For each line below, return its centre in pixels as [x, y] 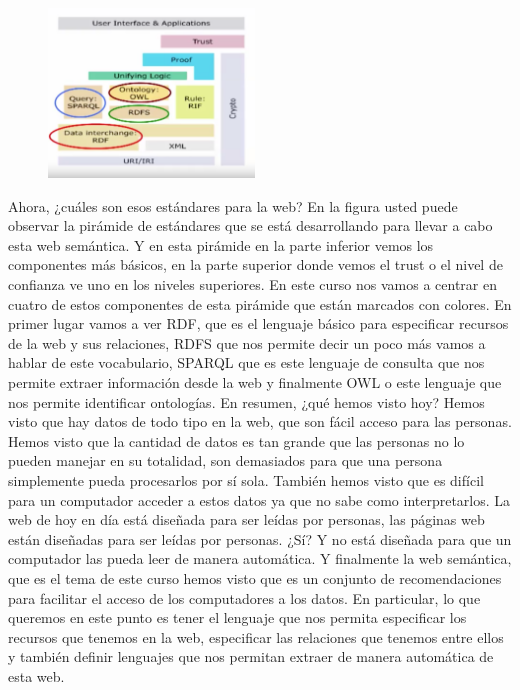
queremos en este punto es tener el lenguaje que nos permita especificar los [237, 617]
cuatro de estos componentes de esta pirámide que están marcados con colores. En [260, 303]
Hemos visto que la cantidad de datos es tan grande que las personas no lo [236, 440]
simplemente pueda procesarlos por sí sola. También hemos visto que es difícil [246, 479]
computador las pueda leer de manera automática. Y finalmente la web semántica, [260, 558]
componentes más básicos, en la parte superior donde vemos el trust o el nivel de [255, 264]
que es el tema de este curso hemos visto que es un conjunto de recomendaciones [255, 577]
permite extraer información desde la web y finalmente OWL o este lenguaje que [255, 382]
